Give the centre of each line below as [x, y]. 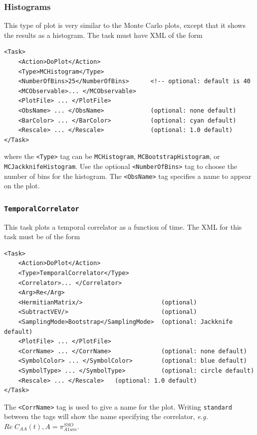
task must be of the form [42, 236]
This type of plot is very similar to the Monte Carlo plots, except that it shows [125, 25]
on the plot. [22, 186]
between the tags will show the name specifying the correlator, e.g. [106, 416]
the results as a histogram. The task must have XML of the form [103, 35]
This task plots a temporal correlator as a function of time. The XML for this [123, 226]
